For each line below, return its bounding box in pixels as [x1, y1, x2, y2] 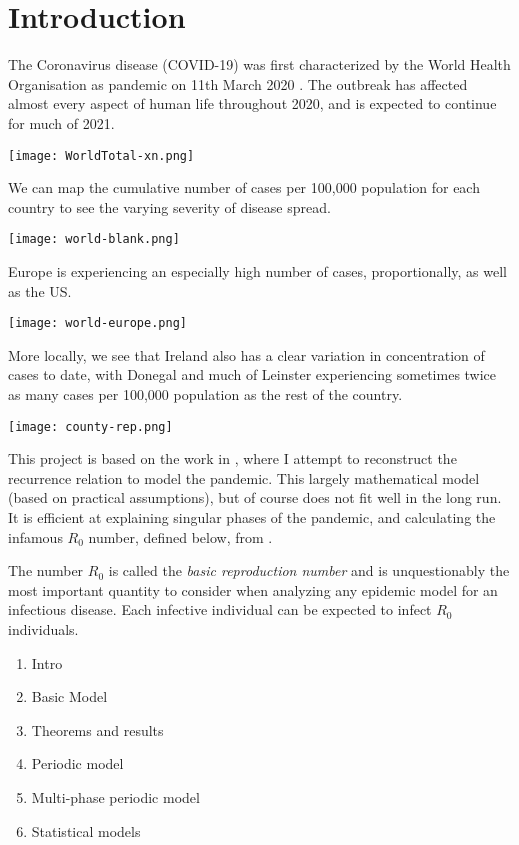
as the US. [8, 280, 72, 301]
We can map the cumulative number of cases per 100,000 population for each [8, 177, 480, 198]
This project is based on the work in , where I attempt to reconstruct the [8, 448, 457, 469]
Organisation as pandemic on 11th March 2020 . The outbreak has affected [8, 73, 468, 94]
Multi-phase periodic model [31, 787, 200, 807]
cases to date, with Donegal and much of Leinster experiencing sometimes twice [8, 364, 497, 385]
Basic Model [31, 686, 108, 707]
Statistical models [31, 820, 141, 841]
